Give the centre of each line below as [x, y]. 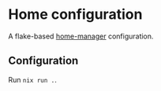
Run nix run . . [32, 79]
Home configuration [75, 15]
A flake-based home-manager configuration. [81, 36]
